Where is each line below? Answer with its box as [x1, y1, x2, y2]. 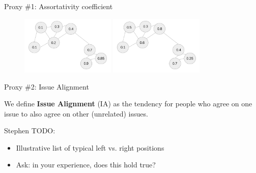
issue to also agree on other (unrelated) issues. [4, 108, 148, 119]
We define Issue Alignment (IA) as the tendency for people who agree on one [4, 98, 252, 109]
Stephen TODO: [4, 125, 55, 136]
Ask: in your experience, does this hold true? [16, 159, 156, 170]
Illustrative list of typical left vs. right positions [16, 142, 164, 153]
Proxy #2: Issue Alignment [4, 81, 89, 92]
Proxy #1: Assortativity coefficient [4, 1, 113, 11]
